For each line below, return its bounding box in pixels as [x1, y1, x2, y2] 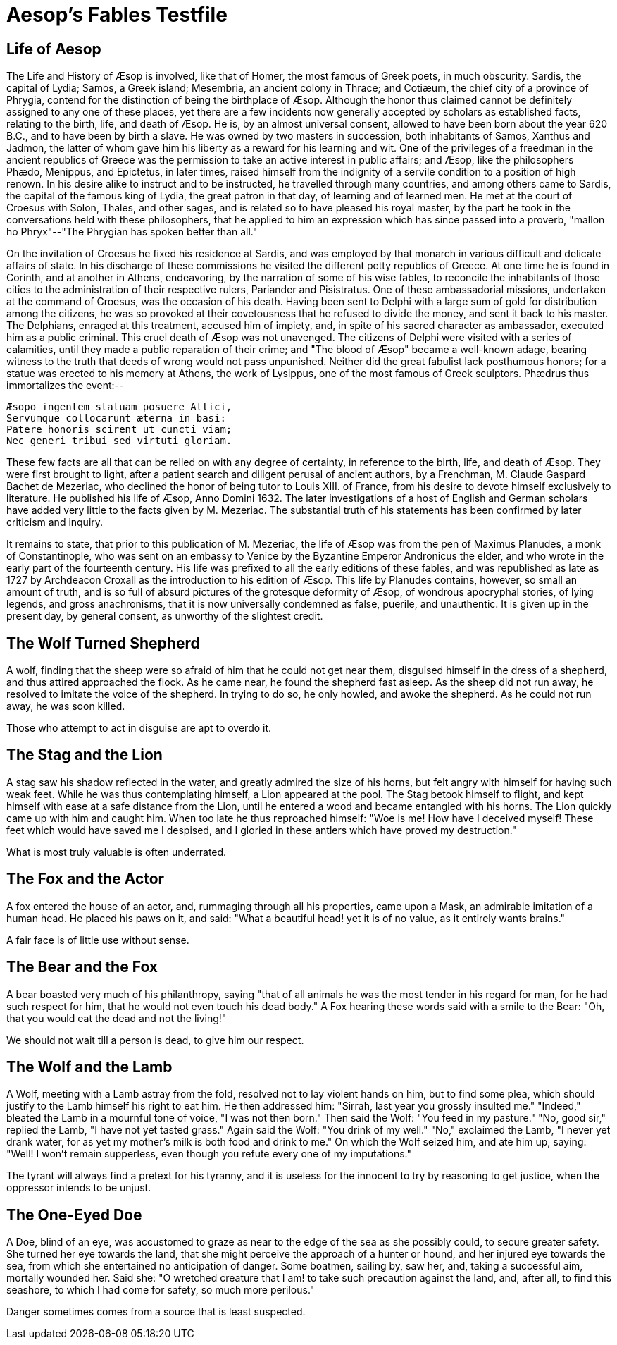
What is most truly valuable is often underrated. [6, 845, 227, 858]
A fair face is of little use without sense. [6, 933, 189, 946]
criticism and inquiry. [6, 516, 104, 529]
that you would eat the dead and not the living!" [6, 1012, 227, 1024]
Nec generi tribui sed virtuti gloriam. [6, 435, 232, 447]
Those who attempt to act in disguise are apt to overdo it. [6, 722, 272, 735]
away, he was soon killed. [6, 700, 125, 713]
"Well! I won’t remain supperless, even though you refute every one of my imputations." [6, 1148, 411, 1160]
